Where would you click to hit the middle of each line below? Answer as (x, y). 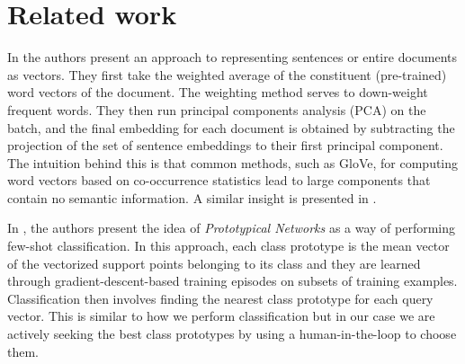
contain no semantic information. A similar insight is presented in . (192, 197)
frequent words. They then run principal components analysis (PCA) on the (217, 109)
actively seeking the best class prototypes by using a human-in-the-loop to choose (232, 334)
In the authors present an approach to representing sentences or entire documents (232, 57)
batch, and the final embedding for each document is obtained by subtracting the (231, 127)
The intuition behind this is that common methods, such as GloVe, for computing (233, 162)
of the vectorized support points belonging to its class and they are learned (214, 263)
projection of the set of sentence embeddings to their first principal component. (225, 145)
